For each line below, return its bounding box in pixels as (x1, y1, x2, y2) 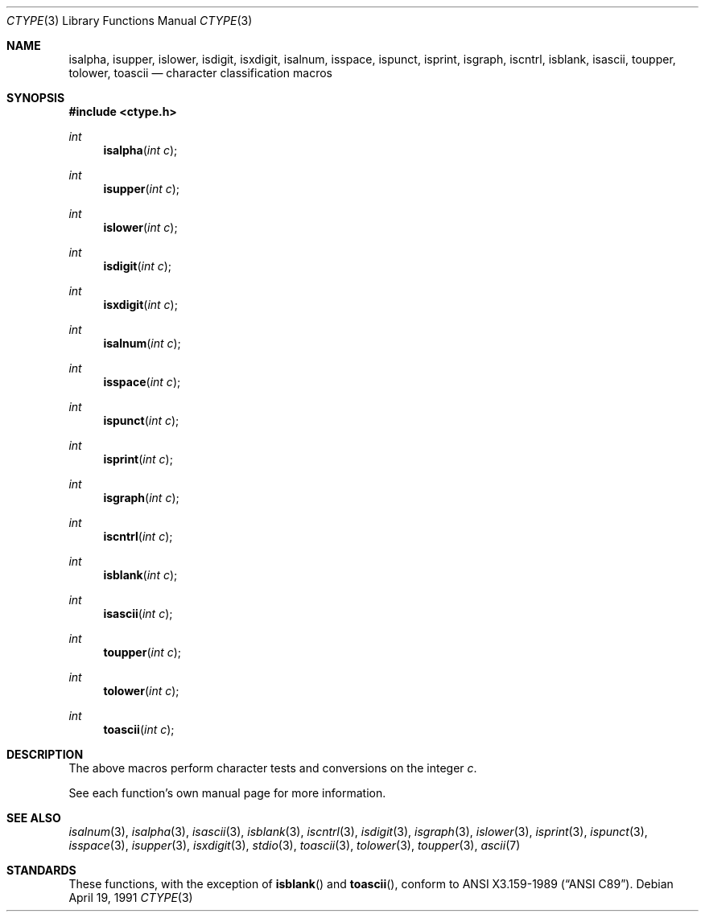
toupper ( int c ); (103, 645, 182, 659)
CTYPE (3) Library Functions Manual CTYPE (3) (6, 14, 253, 27)
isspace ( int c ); (103, 375, 181, 389)
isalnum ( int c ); (103, 336, 181, 350)
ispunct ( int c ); (103, 414, 179, 427)
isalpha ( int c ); (103, 143, 178, 157)
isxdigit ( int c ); (103, 298, 178, 311)
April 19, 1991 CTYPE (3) (68, 891, 193, 904)
